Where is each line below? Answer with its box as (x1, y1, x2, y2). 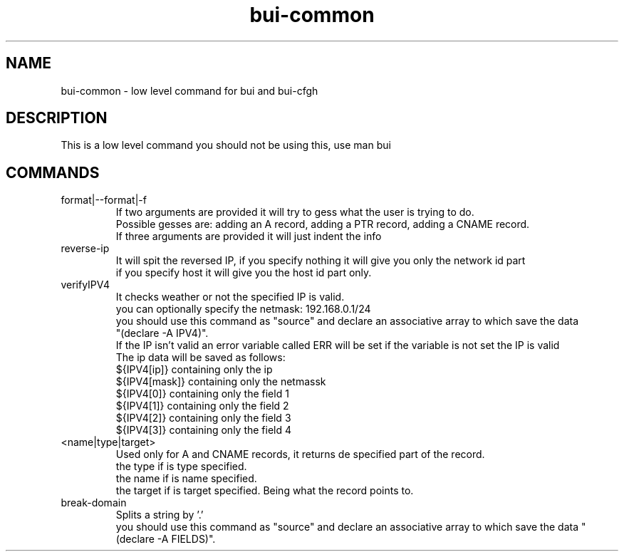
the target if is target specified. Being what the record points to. (115, 484, 414, 497)
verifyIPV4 (61, 278, 110, 291)
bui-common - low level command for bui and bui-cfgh (61, 84, 318, 97)
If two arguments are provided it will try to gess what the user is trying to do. (115, 206, 474, 219)
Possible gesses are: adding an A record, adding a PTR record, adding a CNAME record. (115, 218, 530, 231)
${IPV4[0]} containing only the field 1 (115, 387, 289, 400)
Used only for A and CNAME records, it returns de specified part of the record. (115, 448, 485, 461)
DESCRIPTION (6, 109, 108, 127)
